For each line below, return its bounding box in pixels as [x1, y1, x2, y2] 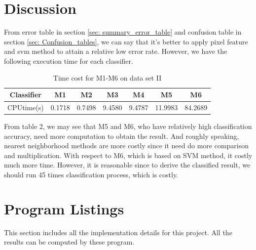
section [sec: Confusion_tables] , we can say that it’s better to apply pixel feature [4, 36, 248, 46]
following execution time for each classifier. [4, 55, 133, 66]
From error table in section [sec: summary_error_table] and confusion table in [4, 27, 242, 37]
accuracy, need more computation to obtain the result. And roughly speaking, [4, 130, 239, 141]
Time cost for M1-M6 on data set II [53, 72, 162, 83]
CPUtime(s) [7, 102, 44, 112]
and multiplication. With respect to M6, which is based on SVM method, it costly [4, 150, 253, 160]
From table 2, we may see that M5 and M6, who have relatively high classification [4, 121, 252, 131]
